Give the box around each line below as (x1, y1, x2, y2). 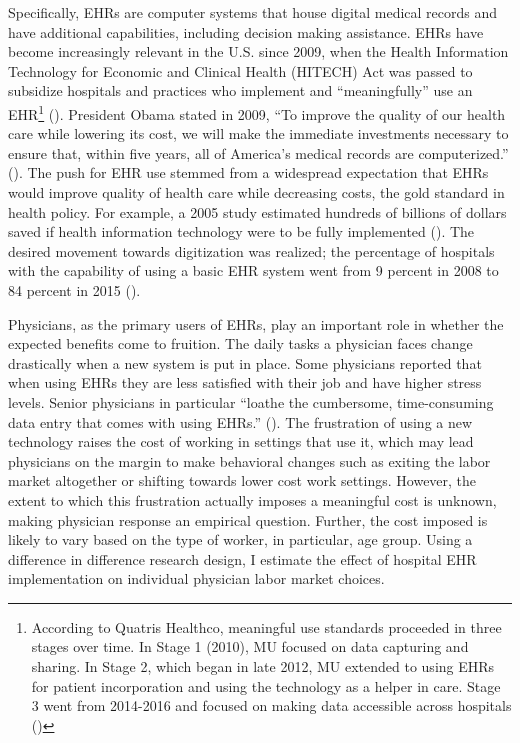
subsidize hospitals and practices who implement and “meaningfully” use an (8, 80, 473, 101)
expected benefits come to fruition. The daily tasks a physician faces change (8, 333, 473, 354)
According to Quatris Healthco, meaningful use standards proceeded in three (31, 616, 502, 637)
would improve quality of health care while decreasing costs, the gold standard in (8, 182, 505, 202)
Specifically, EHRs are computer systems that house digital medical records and (8, 2, 498, 22)
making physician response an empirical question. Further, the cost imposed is (8, 509, 488, 530)
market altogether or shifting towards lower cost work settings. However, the (8, 470, 477, 491)
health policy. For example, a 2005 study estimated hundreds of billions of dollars (8, 201, 507, 222)
